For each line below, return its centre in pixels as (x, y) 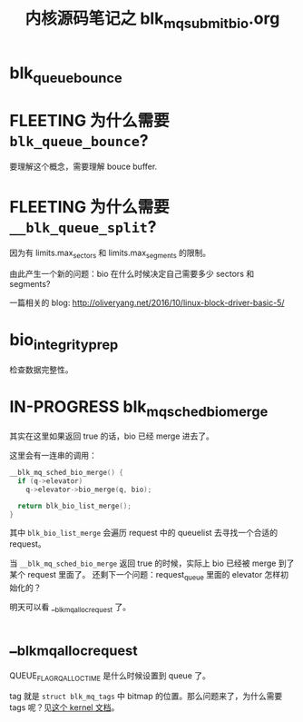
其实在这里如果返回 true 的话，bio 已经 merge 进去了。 (112, 436)
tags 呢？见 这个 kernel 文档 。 (64, 707)
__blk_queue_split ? (83, 227)
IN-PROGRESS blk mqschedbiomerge (139, 408)
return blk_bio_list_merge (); (74, 506)
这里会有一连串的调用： (53, 456)
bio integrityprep (64, 341)
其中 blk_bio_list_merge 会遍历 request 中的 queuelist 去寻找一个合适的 (144, 533)
